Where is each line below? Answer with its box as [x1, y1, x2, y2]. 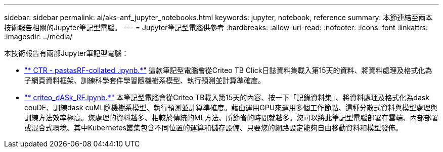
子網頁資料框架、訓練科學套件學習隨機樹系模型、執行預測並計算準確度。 [24, 76, 265, 85]
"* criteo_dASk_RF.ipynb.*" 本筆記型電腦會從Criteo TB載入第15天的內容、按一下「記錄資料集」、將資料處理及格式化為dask [24, 93, 429, 102]
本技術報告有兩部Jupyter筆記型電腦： [4, 49, 129, 57]
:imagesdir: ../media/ [4, 32, 73, 41]
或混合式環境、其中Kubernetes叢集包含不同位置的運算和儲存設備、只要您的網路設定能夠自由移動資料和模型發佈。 [24, 123, 403, 132]
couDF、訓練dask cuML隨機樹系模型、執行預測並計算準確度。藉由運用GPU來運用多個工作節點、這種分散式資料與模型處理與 [24, 103, 438, 112]
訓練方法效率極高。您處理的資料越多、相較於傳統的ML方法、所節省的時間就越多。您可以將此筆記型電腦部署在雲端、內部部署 [24, 113, 438, 122]
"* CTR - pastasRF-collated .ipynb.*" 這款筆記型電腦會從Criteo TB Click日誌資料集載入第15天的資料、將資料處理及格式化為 [24, 66, 432, 74]
